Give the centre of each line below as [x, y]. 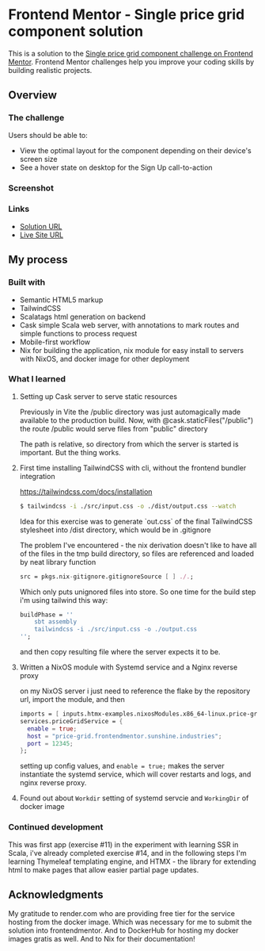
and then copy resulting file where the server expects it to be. [120, 652]
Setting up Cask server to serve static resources [98, 396]
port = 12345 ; [50, 743]
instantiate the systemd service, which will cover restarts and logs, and [135, 774]
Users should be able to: [48, 135]
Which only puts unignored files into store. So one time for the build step [138, 592]
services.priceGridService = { [71, 721]
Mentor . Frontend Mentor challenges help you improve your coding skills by [131, 62]
